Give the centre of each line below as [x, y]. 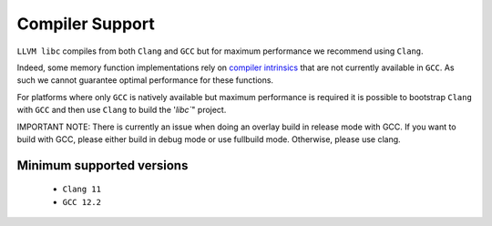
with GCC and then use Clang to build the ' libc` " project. [122, 110]
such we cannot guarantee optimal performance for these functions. [145, 80]
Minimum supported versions [102, 165]
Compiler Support [86, 24]
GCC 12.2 [82, 202]
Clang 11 [82, 190]
